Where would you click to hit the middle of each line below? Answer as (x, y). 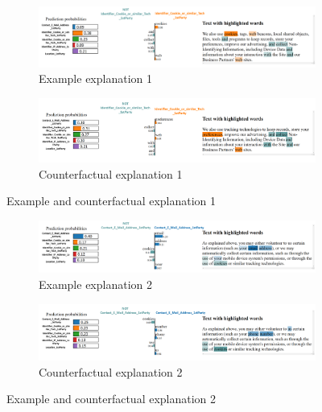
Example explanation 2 (95, 284)
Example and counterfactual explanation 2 (111, 399)
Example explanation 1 (95, 78)
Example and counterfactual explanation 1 (111, 201)
